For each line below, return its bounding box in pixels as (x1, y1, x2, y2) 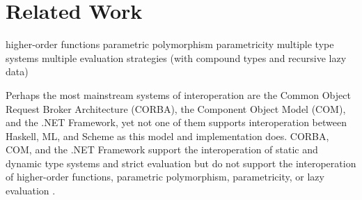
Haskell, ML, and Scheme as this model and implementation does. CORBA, (6, 128, 329, 143)
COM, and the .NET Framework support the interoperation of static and (6, 142, 318, 157)
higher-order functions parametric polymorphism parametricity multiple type (6, 37, 334, 52)
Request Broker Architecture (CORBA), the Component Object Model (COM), (6, 101, 346, 116)
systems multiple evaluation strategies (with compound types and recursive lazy (6, 50, 347, 65)
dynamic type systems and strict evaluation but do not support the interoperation (6, 155, 356, 170)
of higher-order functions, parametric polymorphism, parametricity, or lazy (6, 169, 324, 184)
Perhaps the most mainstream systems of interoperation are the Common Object (6, 87, 351, 102)
